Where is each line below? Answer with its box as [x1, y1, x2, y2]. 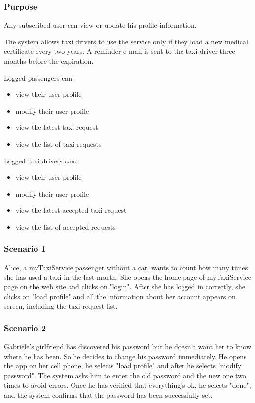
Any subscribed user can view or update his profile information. [4, 20, 197, 30]
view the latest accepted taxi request [15, 205, 127, 215]
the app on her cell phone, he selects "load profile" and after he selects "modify [4, 361, 242, 371]
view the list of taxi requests [15, 138, 102, 149]
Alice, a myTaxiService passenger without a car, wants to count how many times [4, 262, 248, 272]
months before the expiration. [4, 56, 94, 66]
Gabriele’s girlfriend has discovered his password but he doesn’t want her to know [4, 341, 251, 351]
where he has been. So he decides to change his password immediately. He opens [4, 351, 247, 361]
